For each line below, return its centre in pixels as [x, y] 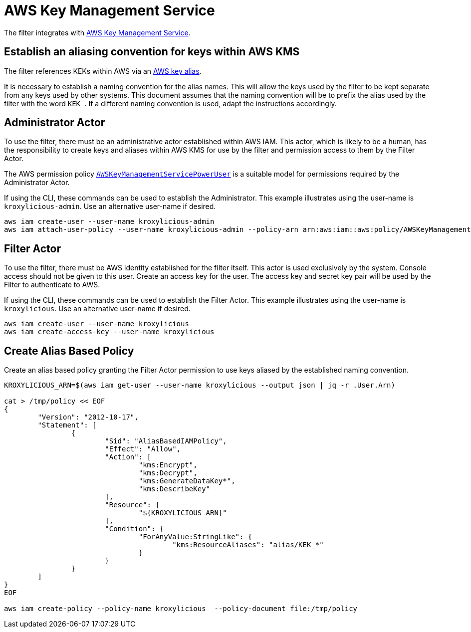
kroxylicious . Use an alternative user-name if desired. [97, 309]
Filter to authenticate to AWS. [52, 285]
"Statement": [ [67, 425]
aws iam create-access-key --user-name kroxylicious [109, 332]
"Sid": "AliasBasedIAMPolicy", [166, 441]
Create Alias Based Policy [69, 351]
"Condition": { [134, 529]
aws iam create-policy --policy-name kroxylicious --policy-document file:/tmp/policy [181, 609]
